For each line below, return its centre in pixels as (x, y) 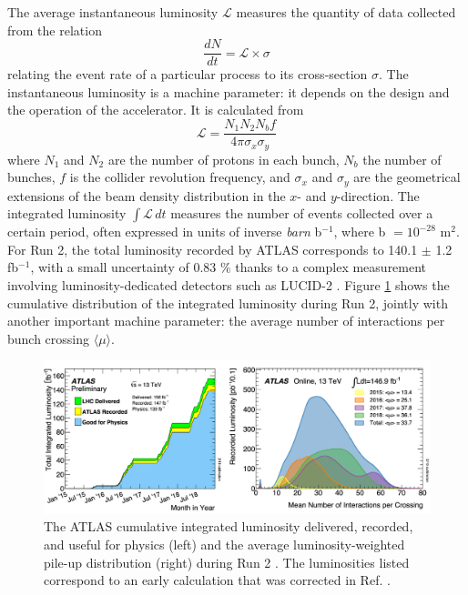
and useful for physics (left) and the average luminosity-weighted (224, 545)
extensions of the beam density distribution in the (147, 195)
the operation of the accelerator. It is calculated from (156, 110)
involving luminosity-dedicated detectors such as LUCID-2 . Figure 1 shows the (229, 284)
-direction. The (378, 195)
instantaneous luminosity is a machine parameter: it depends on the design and (229, 91)
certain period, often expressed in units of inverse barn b (165, 232)
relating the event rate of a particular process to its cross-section (188, 74)
